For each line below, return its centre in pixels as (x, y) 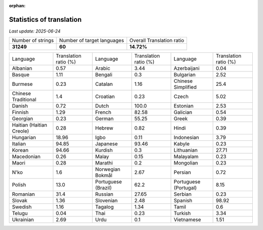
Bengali (104, 75)
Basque (21, 75)
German (104, 119)
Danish (20, 106)
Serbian (183, 194)
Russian (104, 194)
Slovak (20, 200)
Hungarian (24, 137)
